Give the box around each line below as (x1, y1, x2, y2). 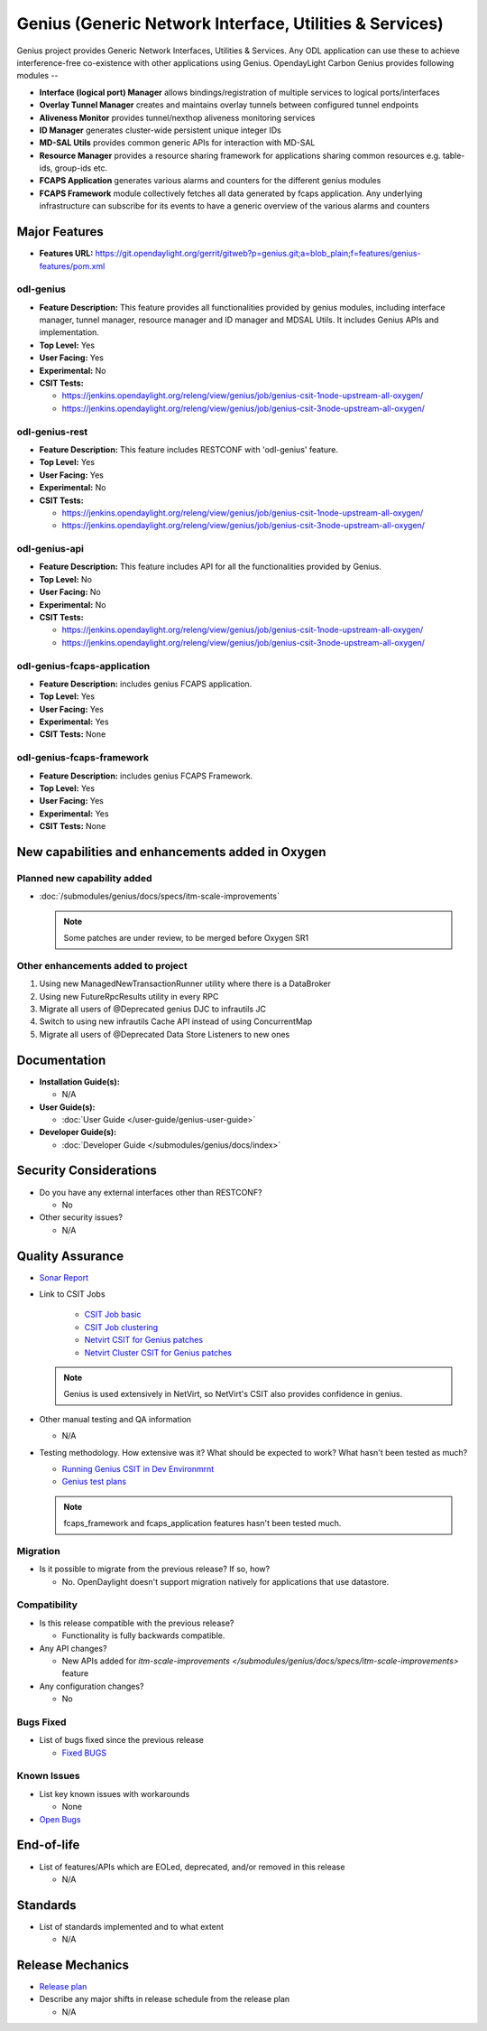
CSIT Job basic (84, 1309, 142, 1320)
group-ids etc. (54, 163, 108, 173)
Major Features (16, 224, 104, 239)
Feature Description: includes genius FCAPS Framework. (39, 770, 253, 781)
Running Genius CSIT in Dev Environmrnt (61, 1463, 215, 1474)
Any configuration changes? (39, 1681, 144, 1691)
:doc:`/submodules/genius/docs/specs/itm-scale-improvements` (39, 890, 280, 902)
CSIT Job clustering (84, 1321, 159, 1332)
